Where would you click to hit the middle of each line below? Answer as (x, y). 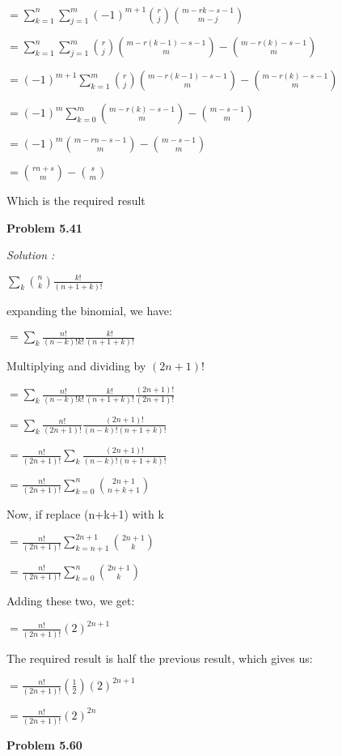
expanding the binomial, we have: (89, 310)
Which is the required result (76, 201)
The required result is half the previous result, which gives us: (160, 658)
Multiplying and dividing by (76, 366)
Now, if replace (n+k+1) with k (85, 514)
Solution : (31, 255)
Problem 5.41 (44, 227)
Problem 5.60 (44, 744)
